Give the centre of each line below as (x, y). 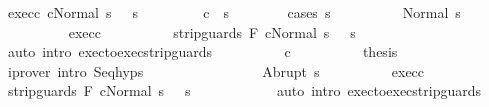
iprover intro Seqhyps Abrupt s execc (216, 70)
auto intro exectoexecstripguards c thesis (202, 51)
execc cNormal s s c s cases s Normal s (234, 12)
